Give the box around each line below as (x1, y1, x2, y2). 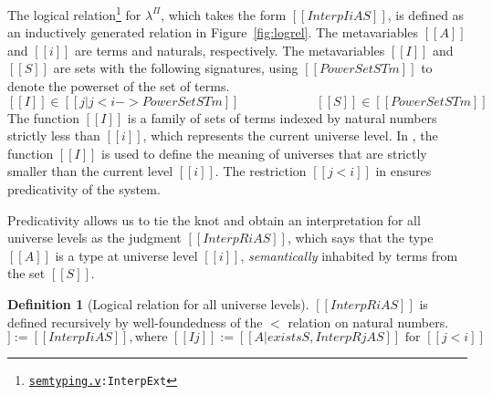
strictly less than (7, 126, 100, 145)
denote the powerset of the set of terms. (7, 77, 230, 96)
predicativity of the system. (7, 180, 161, 198)
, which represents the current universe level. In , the (142, 126, 438, 145)
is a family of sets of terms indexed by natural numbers (127, 108, 437, 127)
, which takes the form (161, 5, 287, 24)
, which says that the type (287, 228, 434, 247)
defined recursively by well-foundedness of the (7, 312, 263, 331)
